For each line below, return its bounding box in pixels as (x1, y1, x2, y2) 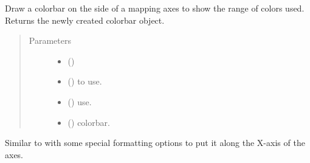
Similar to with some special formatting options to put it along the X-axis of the (5, 136, 305, 149)
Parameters (29, 34, 71, 47)
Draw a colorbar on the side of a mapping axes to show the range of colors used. (5, 2, 305, 14)
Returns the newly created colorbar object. (5, 13, 165, 26)
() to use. (67, 75, 102, 88)
